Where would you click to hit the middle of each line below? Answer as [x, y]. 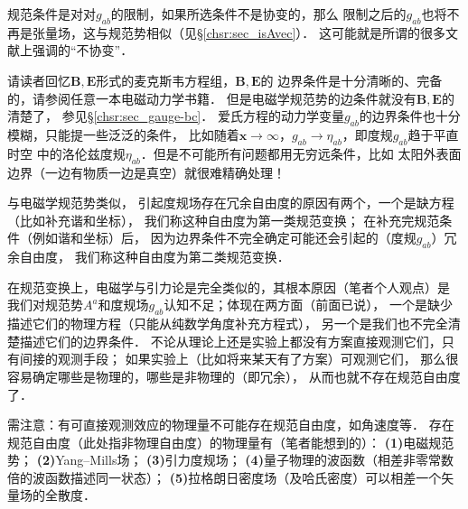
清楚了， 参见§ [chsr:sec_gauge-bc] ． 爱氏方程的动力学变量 [176, 116]
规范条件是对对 [51, 14]
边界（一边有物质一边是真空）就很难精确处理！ [146, 172]
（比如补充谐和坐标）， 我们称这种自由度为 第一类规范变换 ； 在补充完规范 [224, 220]
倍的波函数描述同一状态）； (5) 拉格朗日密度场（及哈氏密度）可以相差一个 [225, 477]
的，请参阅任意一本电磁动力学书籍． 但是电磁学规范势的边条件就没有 [212, 98]
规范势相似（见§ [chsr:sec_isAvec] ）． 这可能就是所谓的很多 [276, 32]
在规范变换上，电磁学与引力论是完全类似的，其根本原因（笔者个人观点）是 [229, 287]
